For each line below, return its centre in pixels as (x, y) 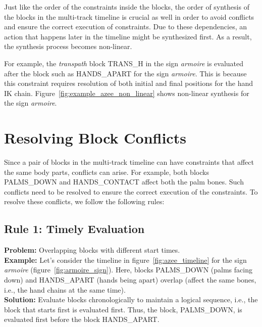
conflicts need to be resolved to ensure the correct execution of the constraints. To (131, 191)
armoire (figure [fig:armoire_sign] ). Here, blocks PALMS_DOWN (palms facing (128, 270)
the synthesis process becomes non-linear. (68, 46)
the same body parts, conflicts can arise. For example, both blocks (107, 172)
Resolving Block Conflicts (95, 138)
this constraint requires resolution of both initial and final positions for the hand (129, 83)
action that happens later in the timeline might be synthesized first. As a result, (128, 36)
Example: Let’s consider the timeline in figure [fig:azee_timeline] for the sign (125, 260)
